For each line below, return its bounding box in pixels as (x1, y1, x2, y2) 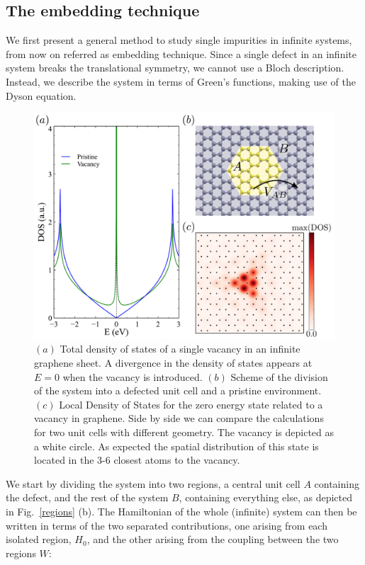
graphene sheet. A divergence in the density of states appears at (34, 355, 313, 370)
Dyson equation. (6, 88, 77, 103)
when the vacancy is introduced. (62, 369, 203, 384)
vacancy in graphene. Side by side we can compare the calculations (34, 411, 324, 426)
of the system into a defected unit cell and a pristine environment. (34, 383, 322, 398)
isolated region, (6, 532, 72, 547)
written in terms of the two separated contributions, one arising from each (6, 518, 327, 532)
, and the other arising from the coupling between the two (86, 532, 339, 547)
